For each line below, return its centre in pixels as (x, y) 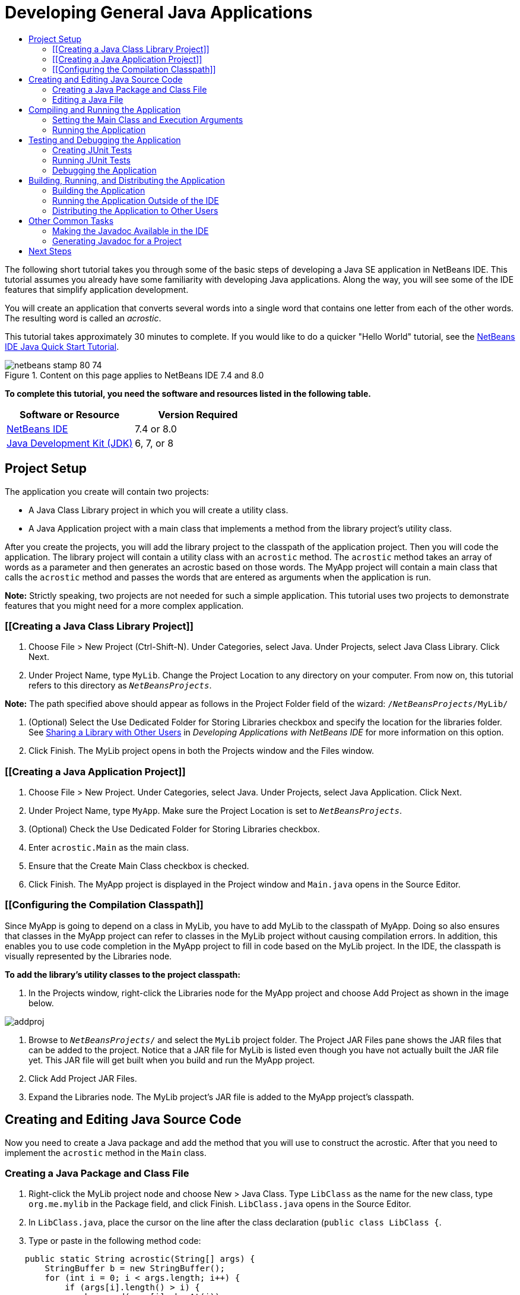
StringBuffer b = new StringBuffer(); (135, 1269)
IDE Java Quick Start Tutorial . (62, 346)
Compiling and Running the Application (105, 109)
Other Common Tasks (71, 220)
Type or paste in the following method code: (115, 1241)
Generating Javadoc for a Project (117, 241)
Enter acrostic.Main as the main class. (109, 848)
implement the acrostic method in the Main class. (106, 1152)
